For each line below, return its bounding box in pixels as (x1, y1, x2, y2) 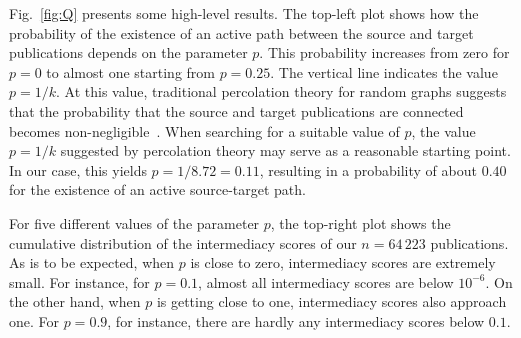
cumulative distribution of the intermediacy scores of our (9, 232, 357, 253)
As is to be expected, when (9, 252, 175, 273)
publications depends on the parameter (9, 42, 248, 63)
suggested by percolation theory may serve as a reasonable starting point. (60, 140, 511, 161)
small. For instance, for (9, 271, 150, 292)
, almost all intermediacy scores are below (198, 271, 454, 292)
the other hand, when (9, 291, 141, 312)
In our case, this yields (9, 159, 147, 180)
